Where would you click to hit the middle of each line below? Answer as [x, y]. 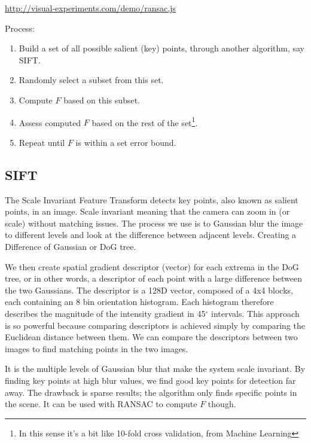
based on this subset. [102, 100]
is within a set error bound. [126, 142]
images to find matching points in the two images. [97, 348]
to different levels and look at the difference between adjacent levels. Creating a [151, 235]
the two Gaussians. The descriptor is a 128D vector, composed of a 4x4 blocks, [149, 290]
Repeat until [42, 142]
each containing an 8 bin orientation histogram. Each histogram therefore [139, 302]
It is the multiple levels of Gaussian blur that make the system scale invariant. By [155, 369]
